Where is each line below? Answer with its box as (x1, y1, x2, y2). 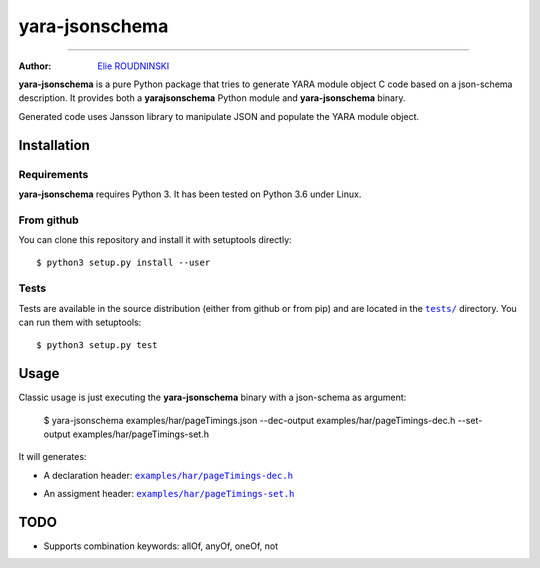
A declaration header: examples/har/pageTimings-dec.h (43, 469, 294, 481)
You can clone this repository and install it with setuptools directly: (18, 234, 292, 246)
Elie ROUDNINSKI (97, 60, 170, 72)
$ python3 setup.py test (36, 340, 158, 351)
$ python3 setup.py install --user (36, 257, 211, 269)
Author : (18, 60, 52, 72)
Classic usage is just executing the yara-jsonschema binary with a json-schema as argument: (18, 391, 407, 404)
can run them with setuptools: (18, 316, 142, 328)
